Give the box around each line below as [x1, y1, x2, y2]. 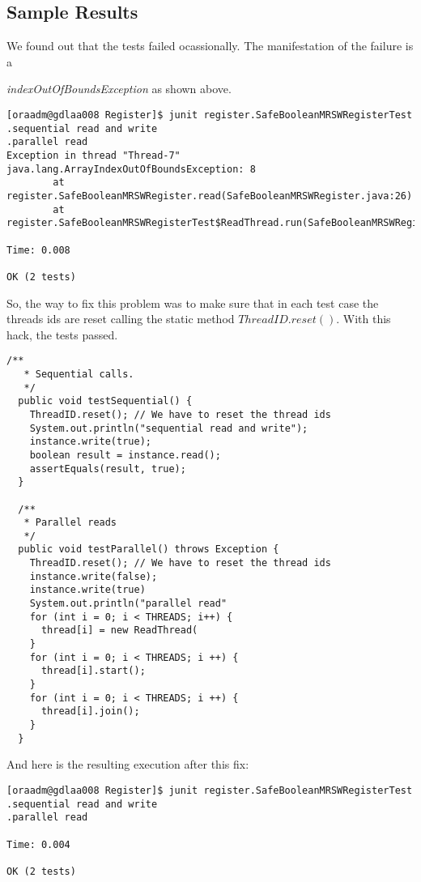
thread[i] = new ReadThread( [40, 624, 198, 637]
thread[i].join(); [40, 705, 140, 718]
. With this [336, 310, 391, 327]
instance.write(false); [29, 570, 158, 582]
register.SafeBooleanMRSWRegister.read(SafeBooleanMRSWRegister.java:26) [6, 190, 413, 202]
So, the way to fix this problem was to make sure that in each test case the [6, 294, 379, 311]
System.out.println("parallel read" [29, 598, 228, 610]
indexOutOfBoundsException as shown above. [6, 80, 232, 97]
